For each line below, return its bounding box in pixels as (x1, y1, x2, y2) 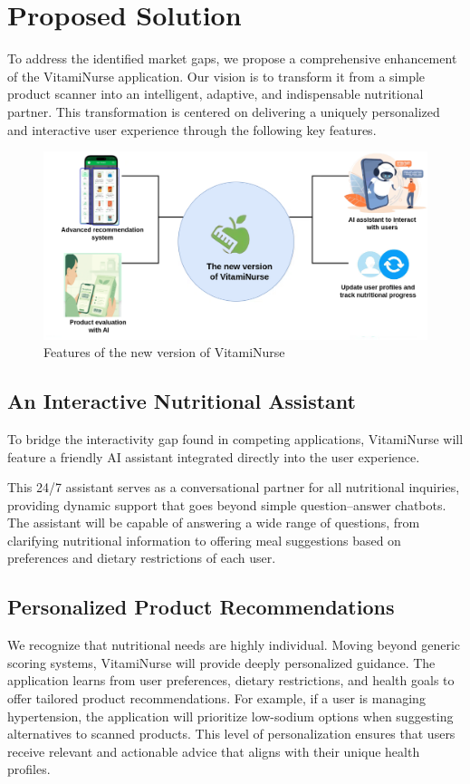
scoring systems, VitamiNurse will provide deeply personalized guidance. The (7, 653, 436, 672)
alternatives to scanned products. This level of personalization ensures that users (7, 724, 456, 743)
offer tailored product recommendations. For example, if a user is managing (7, 689, 426, 708)
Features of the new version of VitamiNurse (43, 343, 285, 362)
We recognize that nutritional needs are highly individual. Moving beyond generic (7, 635, 461, 654)
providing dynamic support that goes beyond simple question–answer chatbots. (7, 495, 446, 514)
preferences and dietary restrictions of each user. (7, 548, 276, 567)
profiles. (7, 760, 51, 779)
